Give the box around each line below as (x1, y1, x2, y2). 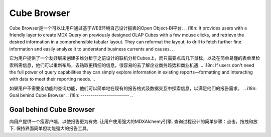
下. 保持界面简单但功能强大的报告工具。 (9, 125, 91, 131)
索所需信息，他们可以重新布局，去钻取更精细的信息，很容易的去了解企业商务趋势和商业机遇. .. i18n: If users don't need (9, 62, 254, 68)
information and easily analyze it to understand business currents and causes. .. (9, 45, 175, 52)
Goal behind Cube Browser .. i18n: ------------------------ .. (9, 92, 133, 98)
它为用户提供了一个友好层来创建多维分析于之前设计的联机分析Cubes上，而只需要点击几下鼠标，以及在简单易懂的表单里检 (9, 55, 260, 61)
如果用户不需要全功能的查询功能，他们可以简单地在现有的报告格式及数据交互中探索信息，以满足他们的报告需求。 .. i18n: (9, 85, 257, 91)
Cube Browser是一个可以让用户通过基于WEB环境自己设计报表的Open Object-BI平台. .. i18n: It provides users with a (9, 25, 247, 31)
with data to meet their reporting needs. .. (9, 76, 95, 82)
